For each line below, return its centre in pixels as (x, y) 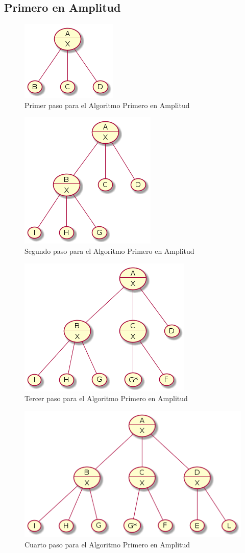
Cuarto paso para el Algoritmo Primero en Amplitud (107, 544)
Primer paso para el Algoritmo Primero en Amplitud (107, 105)
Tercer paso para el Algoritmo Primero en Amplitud (106, 398)
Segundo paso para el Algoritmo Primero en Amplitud (109, 251)
